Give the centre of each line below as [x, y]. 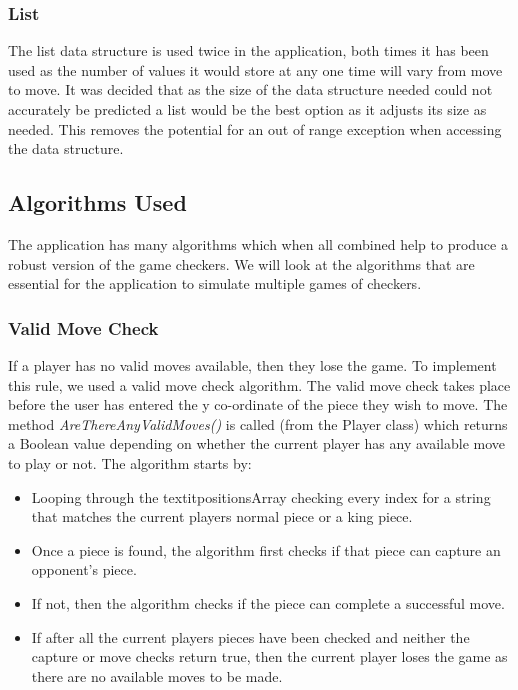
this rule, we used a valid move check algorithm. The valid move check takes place [259, 384]
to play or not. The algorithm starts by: [130, 462]
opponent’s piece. [84, 569]
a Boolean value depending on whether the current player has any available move [257, 443]
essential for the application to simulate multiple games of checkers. [215, 283]
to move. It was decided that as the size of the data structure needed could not [250, 89]
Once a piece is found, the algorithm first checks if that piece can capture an [266, 549]
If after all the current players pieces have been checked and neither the [250, 636]
